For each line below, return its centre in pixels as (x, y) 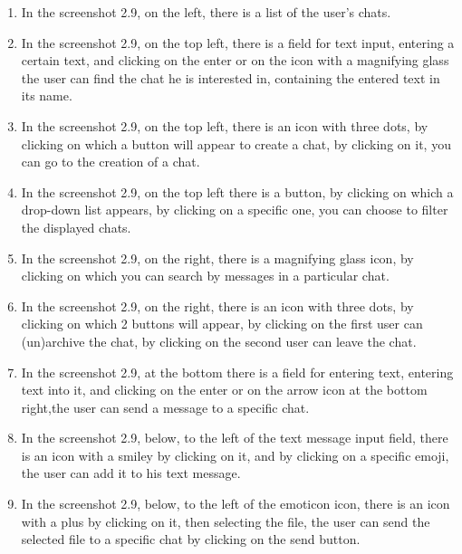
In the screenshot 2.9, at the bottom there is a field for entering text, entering (237, 372)
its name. (47, 96)
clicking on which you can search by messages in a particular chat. (205, 276)
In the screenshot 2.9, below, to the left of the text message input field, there (235, 438)
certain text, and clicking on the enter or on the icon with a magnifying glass (235, 60)
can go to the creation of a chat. (111, 162)
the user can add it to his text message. (131, 473)
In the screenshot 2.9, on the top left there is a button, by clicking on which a (237, 191)
